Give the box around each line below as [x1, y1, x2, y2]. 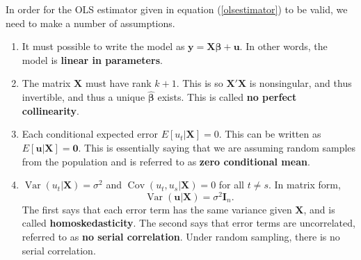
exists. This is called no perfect [157, 90, 297, 104]
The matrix [22, 76, 71, 90]
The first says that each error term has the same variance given [22, 202, 292, 216]
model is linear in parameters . [22, 52, 163, 67]
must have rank [85, 76, 152, 90]
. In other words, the [239, 39, 328, 54]
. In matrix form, [268, 177, 341, 192]
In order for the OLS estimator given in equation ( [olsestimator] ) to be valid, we [6, 2, 348, 16]
